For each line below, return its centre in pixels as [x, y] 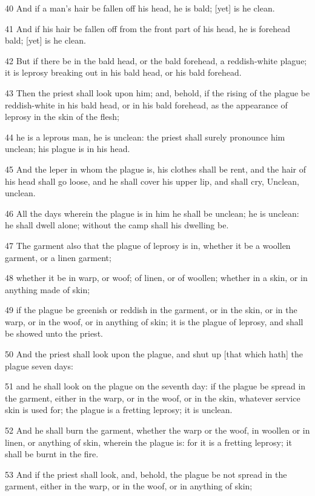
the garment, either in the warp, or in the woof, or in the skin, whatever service [153, 398]
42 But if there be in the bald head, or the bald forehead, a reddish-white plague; [156, 60]
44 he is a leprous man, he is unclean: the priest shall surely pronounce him [145, 137]
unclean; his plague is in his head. [68, 149]
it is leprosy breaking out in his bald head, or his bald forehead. [123, 72]
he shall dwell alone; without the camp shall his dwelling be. [117, 225]
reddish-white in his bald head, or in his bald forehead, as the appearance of [146, 104]
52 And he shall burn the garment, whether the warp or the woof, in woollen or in [157, 430]
